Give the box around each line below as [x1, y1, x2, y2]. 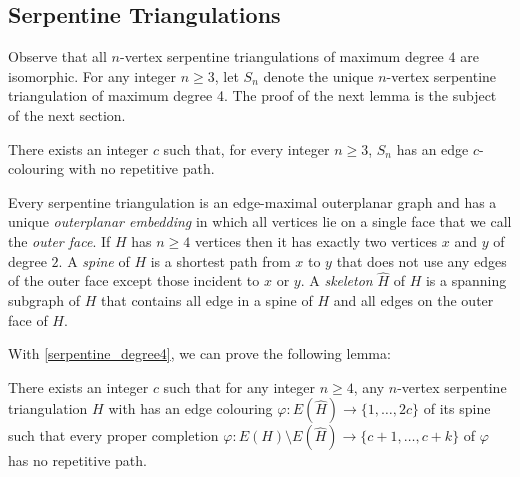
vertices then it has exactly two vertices [194, 230, 438, 251]
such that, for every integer [163, 138, 330, 159]
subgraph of [8, 289, 81, 310]
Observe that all [8, 46, 107, 67]
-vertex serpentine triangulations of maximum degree [119, 46, 444, 67]
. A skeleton [300, 270, 373, 291]
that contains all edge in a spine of [101, 289, 313, 310]
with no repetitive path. [68, 158, 215, 179]
